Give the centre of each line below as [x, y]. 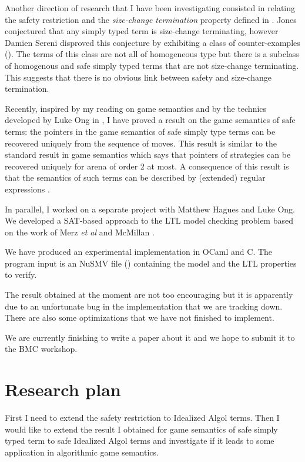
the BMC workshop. [41, 349]
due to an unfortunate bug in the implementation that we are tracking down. [144, 306]
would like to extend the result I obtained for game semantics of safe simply [141, 429]
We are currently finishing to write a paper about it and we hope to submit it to [150, 337]
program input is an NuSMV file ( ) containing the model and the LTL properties [151, 263]
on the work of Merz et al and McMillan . [80, 232]
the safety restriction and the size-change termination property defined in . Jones [151, 19]
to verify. [21, 275]
